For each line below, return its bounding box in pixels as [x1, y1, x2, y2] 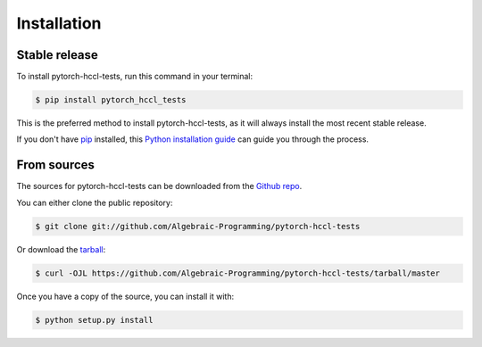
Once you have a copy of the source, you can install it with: [16, 291, 235, 302]
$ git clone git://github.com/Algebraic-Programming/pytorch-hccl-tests [35, 221, 361, 231]
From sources [16, 157, 96, 173]
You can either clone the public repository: [16, 197, 173, 208]
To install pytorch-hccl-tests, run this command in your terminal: [16, 71, 253, 82]
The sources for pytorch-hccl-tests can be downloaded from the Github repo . [16, 181, 303, 192]
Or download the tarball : [16, 244, 106, 254]
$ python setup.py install [35, 315, 154, 325]
